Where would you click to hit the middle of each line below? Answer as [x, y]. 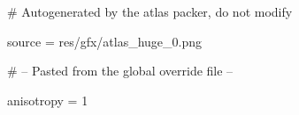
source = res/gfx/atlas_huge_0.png [105, 41]
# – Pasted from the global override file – [120, 71]
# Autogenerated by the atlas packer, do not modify [150, 11]
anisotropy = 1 [48, 100]
